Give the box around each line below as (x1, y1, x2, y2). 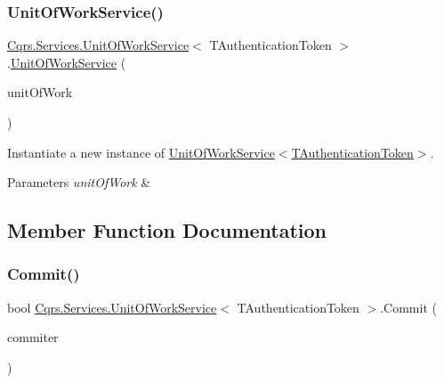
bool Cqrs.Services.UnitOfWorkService (7, 297, 217, 316)
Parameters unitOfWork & (7, 173, 151, 191)
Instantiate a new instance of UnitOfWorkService (7, 143, 275, 161)
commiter (7, 328, 59, 346)
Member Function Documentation (7, 216, 327, 244)
